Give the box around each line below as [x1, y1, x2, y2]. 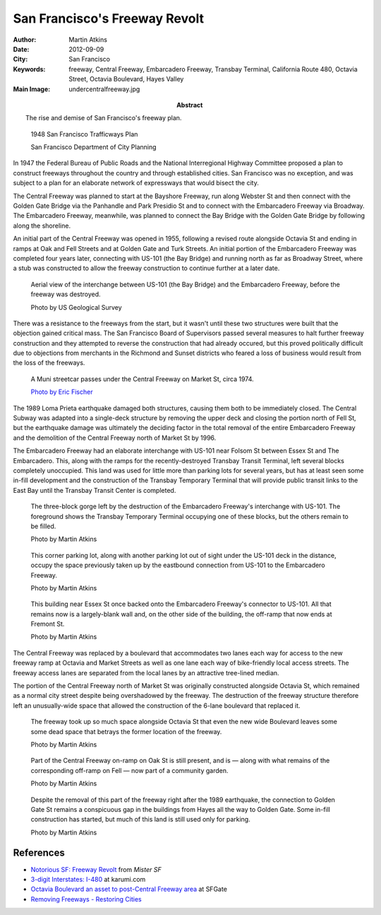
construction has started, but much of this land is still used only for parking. [30, 815, 250, 824]
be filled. [30, 522, 56, 530]
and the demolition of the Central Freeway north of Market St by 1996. [13, 433, 217, 442]
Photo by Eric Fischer [30, 387, 93, 396]
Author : [13, 35, 37, 44]
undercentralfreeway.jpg [68, 85, 140, 93]
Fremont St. [30, 619, 65, 629]
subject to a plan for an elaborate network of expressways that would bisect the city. [13, 179, 259, 187]
